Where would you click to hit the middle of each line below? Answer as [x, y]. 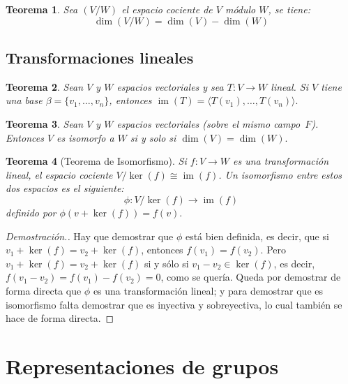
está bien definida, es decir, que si [257, 236]
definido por [31, 212]
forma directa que [44, 290]
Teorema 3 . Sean [45, 123]
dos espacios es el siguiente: [65, 188]
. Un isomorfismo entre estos [280, 174]
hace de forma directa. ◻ [60, 318]
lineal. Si [289, 86]
